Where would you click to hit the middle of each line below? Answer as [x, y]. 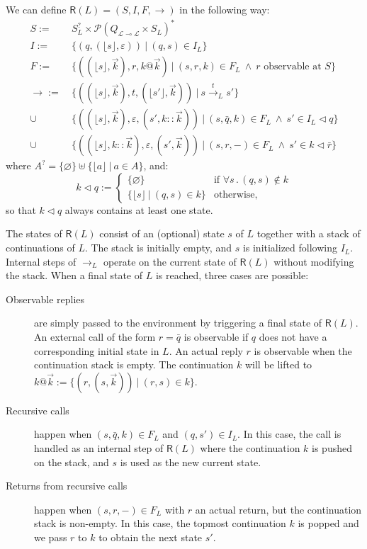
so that [21, 209]
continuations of [40, 248]
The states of [34, 233]
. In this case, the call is [289, 434]
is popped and [328, 523]
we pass [51, 537]
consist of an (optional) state [162, 233]
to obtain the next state [151, 537]
